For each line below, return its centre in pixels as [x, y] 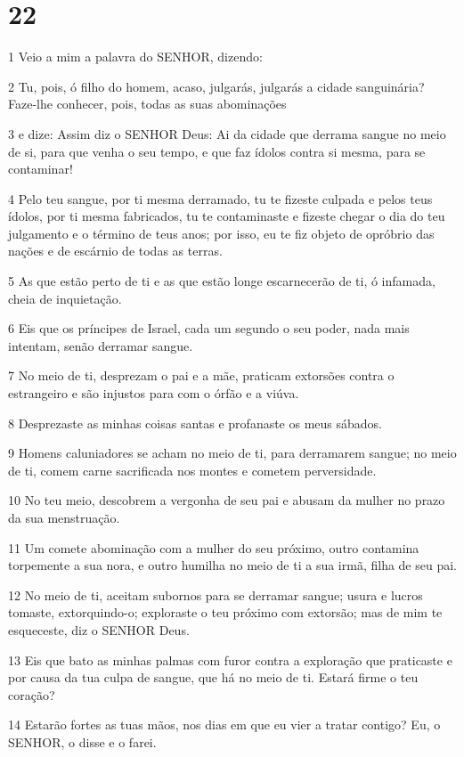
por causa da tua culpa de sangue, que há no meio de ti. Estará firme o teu [213, 677]
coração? [32, 694]
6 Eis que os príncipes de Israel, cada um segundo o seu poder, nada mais [209, 328]
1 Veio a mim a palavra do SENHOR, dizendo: [135, 57]
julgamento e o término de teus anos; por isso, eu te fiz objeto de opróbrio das [221, 233]
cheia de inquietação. [65, 298]
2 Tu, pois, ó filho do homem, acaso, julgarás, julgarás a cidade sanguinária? [216, 86]
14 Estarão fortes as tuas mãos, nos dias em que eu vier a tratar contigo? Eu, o [224, 724]
